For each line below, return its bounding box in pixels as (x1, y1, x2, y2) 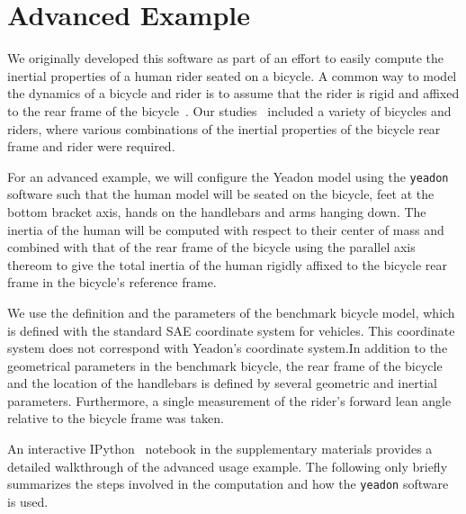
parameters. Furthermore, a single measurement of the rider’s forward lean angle (7, 391, 452, 410)
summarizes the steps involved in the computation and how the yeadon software (7, 474, 449, 493)
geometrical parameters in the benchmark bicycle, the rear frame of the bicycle (7, 356, 443, 374)
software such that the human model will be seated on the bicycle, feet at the (7, 185, 435, 203)
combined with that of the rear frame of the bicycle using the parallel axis (7, 238, 416, 257)
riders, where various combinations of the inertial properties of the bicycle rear (7, 119, 441, 138)
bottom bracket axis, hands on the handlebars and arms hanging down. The (7, 202, 426, 221)
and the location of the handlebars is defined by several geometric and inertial (7, 374, 437, 392)
